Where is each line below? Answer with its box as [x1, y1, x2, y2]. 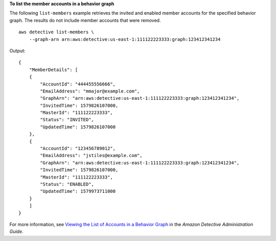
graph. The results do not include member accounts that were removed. [9, 17, 161, 23]
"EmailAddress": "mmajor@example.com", [40, 88, 140, 94]
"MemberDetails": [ [29, 67, 78, 73]
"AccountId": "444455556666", [40, 81, 116, 87]
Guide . [9, 228, 24, 235]
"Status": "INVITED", [40, 117, 95, 123]
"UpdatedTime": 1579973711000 [40, 188, 116, 194]
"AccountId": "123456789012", [40, 146, 116, 151]
